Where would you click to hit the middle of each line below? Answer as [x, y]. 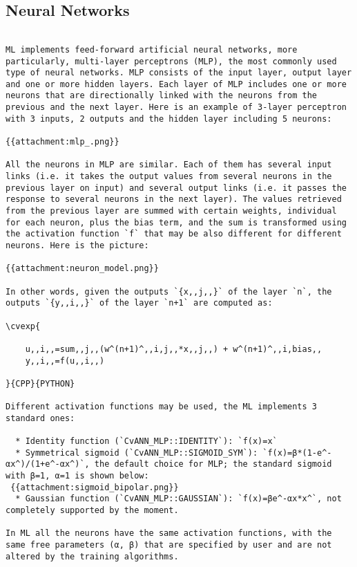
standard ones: [40, 418]
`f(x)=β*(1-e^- [297, 453]
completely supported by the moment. [92, 511]
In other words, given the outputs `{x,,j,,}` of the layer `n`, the [169, 291]
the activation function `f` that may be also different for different [174, 234]
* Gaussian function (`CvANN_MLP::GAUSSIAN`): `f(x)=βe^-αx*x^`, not [178, 499]
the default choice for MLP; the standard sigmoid [213, 464]
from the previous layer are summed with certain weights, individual [171, 211]
